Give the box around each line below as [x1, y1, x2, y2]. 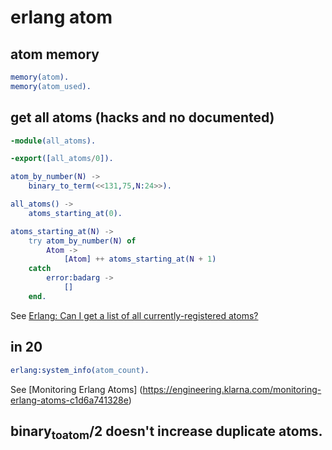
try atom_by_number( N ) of [28, 236, 137, 246]
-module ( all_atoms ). [10, 136, 97, 146]
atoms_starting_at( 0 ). [28, 208, 123, 218]
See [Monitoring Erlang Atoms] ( [10, 383, 143, 395]
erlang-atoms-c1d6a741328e [10, 394, 129, 406]
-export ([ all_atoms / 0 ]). [10, 154, 114, 164]
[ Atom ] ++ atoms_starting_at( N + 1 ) [63, 254, 217, 265]
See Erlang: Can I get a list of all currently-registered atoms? [10, 309, 259, 321]
